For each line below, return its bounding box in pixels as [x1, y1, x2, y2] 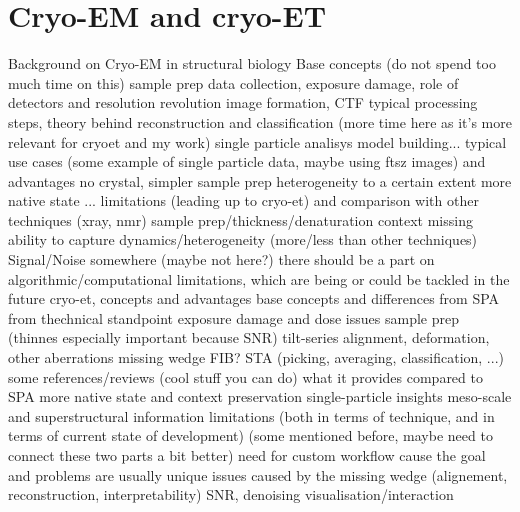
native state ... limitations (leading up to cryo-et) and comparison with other [8, 190, 479, 211]
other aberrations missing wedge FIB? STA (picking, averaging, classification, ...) [8, 347, 504, 368]
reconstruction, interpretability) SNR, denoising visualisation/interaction [8, 484, 454, 505]
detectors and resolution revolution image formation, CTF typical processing [8, 92, 478, 113]
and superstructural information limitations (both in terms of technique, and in [8, 405, 495, 426]
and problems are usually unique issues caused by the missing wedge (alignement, [8, 464, 508, 485]
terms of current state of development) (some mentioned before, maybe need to [8, 425, 493, 446]
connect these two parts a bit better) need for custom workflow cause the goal [8, 445, 486, 465]
